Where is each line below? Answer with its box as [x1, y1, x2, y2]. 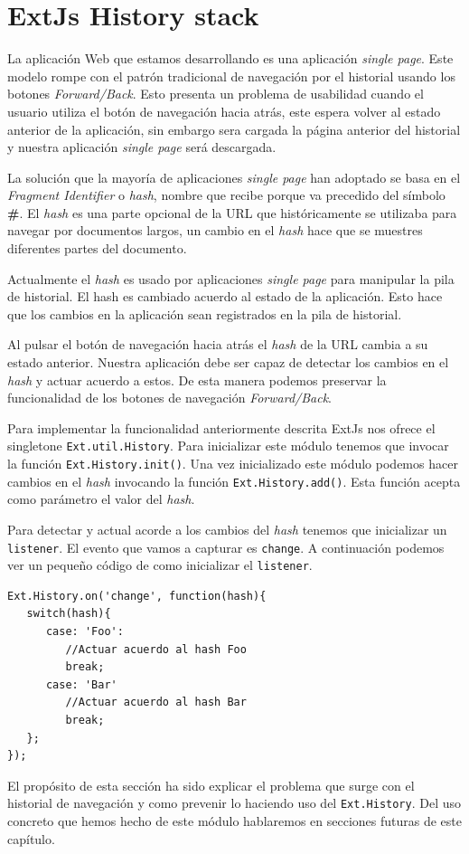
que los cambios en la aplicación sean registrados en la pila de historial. [7, 304, 402, 323]
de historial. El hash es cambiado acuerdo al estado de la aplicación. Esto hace [7, 287, 443, 306]
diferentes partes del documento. [7, 239, 187, 258]
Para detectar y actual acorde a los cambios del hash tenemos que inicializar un [7, 519, 447, 538]
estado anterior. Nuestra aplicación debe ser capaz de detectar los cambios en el [7, 353, 449, 372]
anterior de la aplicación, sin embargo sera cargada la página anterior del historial [7, 119, 461, 138]
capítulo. [7, 829, 55, 848]
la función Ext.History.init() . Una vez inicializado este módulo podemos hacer [7, 454, 458, 473]
